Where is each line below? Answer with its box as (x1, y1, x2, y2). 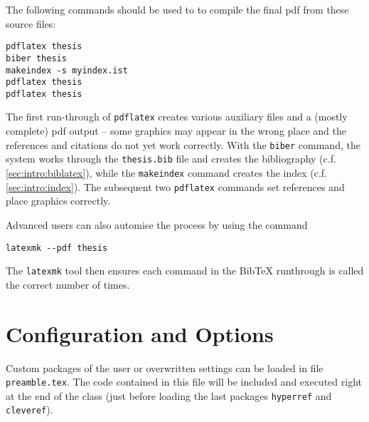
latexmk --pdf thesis (6, 242, 108, 253)
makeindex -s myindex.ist (6, 65, 128, 76)
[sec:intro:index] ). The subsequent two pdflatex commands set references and (6, 179, 345, 194)
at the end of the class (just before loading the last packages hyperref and (6, 388, 332, 403)
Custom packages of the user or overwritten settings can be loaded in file (6, 360, 323, 375)
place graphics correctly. (6, 193, 111, 208)
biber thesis (6, 53, 67, 63)
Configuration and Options (6, 319, 274, 348)
